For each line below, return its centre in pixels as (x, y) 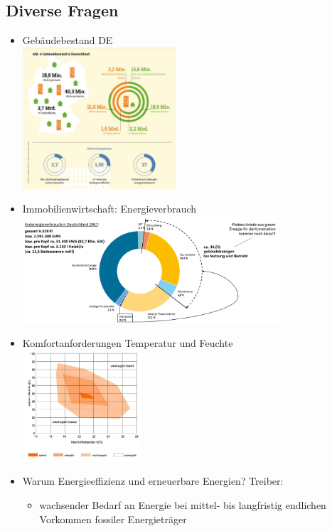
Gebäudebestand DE (68, 40)
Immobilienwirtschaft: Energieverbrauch (109, 209)
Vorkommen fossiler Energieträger (113, 519)
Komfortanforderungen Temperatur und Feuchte (128, 343)
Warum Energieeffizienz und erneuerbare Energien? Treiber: (153, 481)
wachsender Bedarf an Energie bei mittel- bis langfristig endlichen (183, 505)
